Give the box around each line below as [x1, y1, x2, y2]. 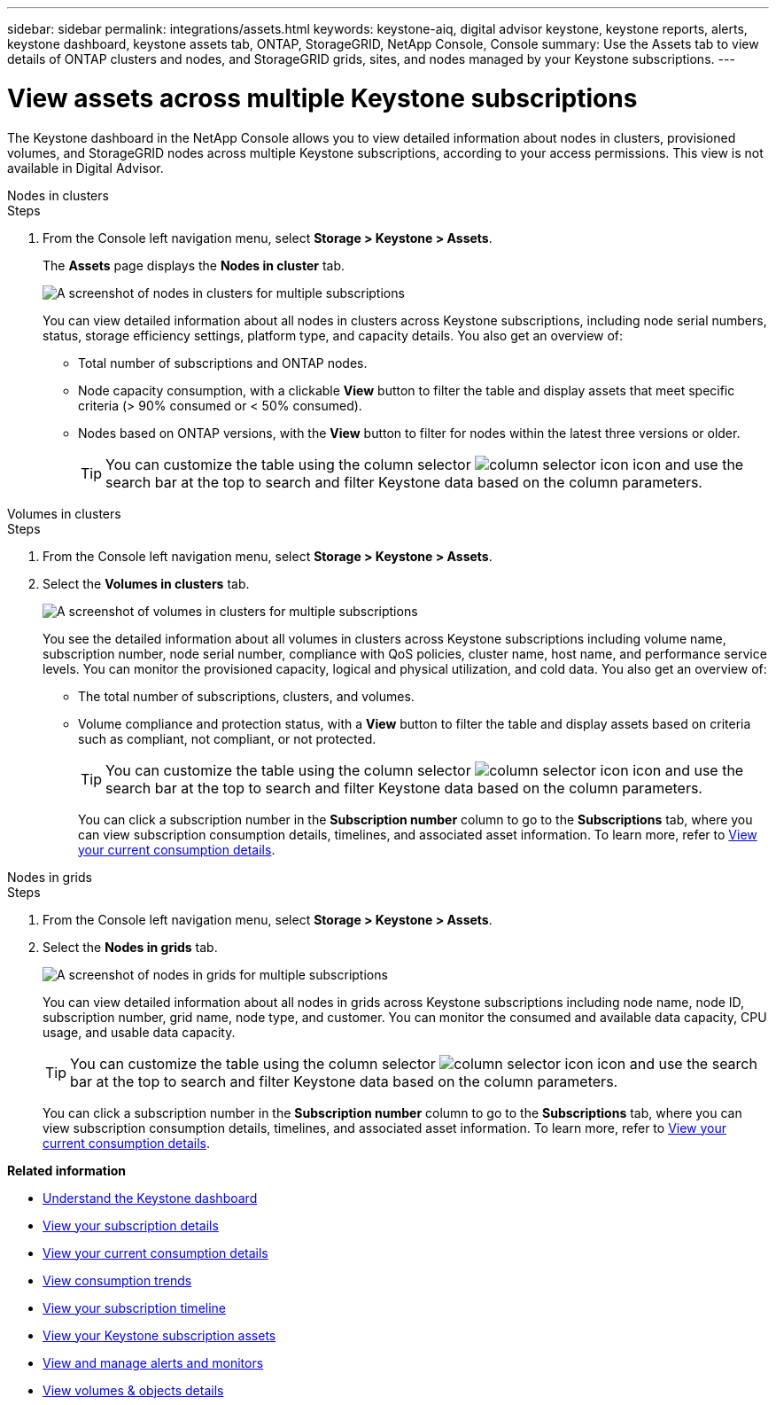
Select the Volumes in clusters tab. [43, 575, 250, 591]
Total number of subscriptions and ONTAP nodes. [78, 355, 368, 371]
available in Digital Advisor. [7, 160, 164, 176]
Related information [7, 1162, 127, 1178]
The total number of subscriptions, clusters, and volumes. [78, 688, 415, 704]
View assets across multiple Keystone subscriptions [7, 82, 638, 113]
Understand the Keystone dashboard [43, 1190, 258, 1206]
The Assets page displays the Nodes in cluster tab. [43, 257, 345, 273]
